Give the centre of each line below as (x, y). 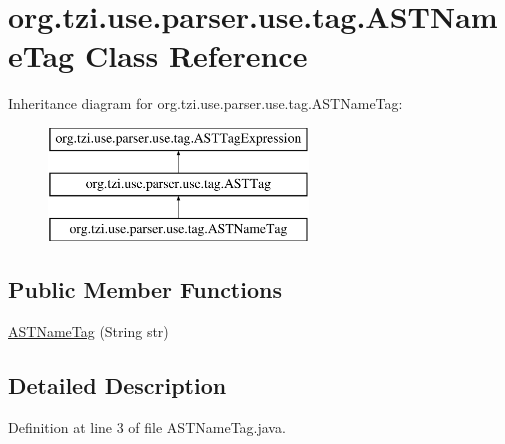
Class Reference (196, 55)
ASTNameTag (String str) (88, 331)
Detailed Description (117, 385)
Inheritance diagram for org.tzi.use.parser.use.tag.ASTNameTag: (205, 103)
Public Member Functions (145, 289)
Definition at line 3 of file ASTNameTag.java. (147, 426)
